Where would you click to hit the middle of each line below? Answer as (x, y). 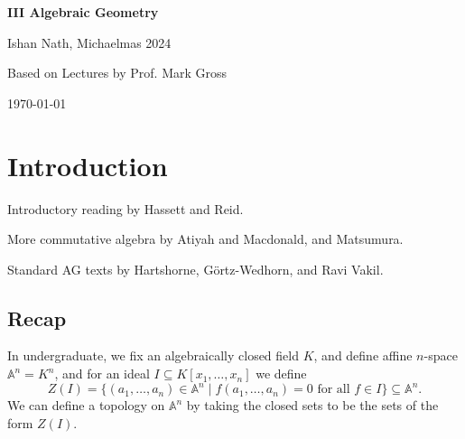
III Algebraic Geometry (83, 12)
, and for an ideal (102, 374)
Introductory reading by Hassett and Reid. (126, 208)
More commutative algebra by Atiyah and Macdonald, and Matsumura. (205, 239)
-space (441, 355)
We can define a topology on (86, 405)
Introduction (88, 165)
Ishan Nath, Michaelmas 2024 (89, 42)
